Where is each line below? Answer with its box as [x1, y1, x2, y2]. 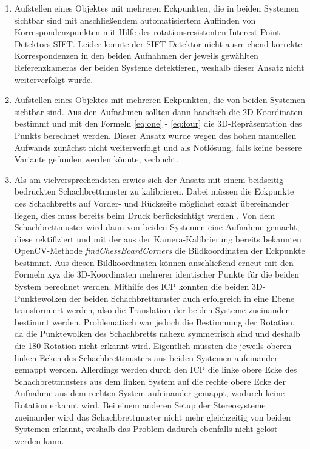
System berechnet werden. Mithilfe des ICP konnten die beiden [14, 280, 249, 293]
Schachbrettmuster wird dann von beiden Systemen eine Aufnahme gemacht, [14, 221, 300, 233]
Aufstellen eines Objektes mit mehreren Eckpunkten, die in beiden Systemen [14, 2, 299, 14]
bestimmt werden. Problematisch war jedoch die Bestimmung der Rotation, [14, 315, 295, 328]
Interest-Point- [229, 25, 283, 38]
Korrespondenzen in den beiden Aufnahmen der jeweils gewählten [14, 49, 258, 62]
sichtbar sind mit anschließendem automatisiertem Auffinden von [14, 13, 256, 26]
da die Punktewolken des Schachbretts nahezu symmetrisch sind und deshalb [14, 327, 300, 340]
